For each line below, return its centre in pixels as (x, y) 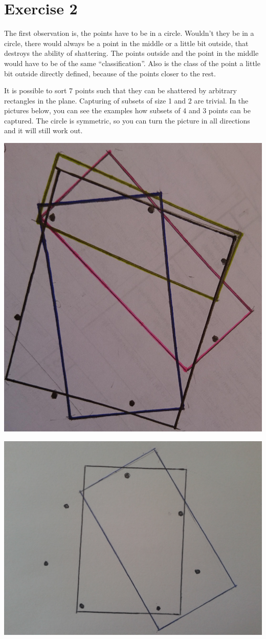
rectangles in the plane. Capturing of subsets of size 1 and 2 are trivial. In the (126, 100)
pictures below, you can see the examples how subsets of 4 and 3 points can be (127, 110)
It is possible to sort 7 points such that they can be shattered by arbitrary (120, 90)
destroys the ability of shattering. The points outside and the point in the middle (131, 53)
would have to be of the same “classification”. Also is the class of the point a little (132, 63)
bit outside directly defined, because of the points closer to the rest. (110, 73)
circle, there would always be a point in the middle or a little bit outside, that (126, 43)
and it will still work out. (43, 130)
